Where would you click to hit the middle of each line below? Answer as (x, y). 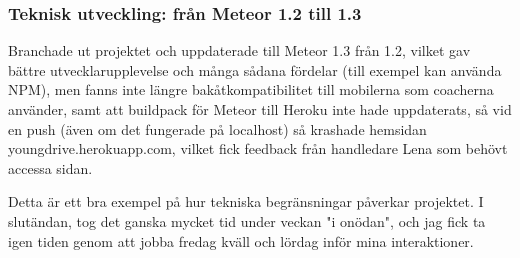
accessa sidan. (50, 167)
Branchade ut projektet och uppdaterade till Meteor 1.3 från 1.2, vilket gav (239, 50)
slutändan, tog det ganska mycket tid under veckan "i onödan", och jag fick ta (247, 220)
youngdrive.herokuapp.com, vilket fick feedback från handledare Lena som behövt (258, 148)
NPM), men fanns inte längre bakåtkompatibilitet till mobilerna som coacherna (251, 89)
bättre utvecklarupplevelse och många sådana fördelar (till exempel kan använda (255, 69)
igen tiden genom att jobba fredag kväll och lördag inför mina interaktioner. (241, 240)
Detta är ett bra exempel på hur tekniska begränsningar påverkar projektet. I (246, 201)
